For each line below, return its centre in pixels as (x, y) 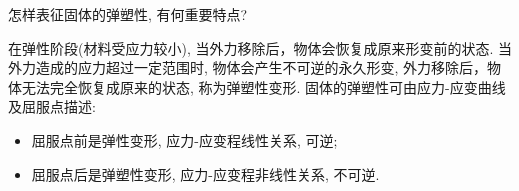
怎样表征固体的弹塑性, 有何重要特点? (128, 14)
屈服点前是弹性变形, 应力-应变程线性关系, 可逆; (184, 139)
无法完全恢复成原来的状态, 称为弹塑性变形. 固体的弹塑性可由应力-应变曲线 (263, 86)
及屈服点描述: (52, 106)
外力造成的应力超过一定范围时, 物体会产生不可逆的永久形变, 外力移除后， (248, 67)
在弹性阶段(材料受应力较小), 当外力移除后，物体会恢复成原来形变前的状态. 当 (260, 47)
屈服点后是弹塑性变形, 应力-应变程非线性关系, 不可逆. (205, 173)
